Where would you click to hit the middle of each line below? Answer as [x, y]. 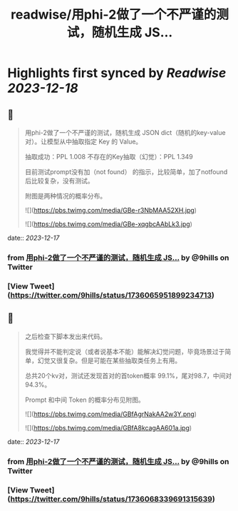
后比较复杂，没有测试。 [59, 181]
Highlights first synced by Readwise [117, 73]
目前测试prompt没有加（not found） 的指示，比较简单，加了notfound [126, 172]
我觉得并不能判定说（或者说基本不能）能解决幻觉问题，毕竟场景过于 [125, 351]
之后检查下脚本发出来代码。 [66, 336]
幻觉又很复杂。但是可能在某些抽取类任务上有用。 [109, 360]
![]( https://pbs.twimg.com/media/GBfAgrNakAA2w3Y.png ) [111, 414]
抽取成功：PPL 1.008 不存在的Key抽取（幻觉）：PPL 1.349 [109, 157]
